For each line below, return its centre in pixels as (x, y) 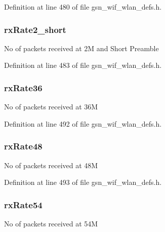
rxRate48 (23, 146)
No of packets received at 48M (51, 165)
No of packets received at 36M (51, 107)
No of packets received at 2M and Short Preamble (81, 48)
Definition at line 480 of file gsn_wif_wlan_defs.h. (83, 7)
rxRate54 (23, 204)
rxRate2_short (35, 29)
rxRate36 (23, 87)
